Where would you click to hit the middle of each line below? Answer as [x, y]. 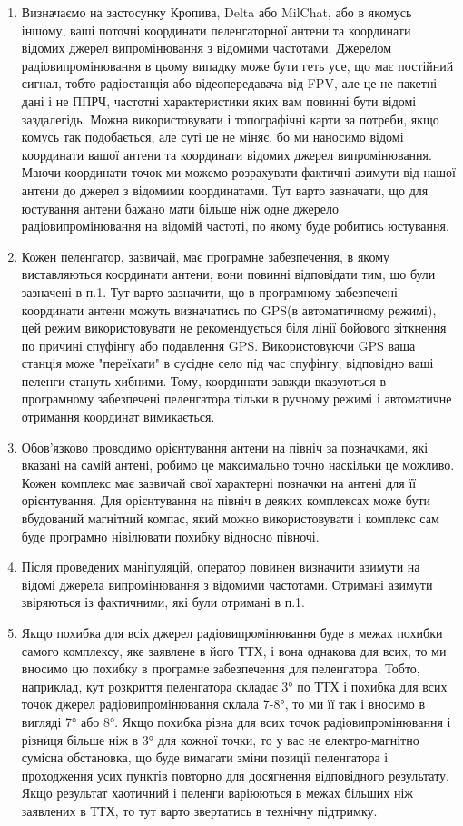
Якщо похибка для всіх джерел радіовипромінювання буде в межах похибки [232, 632]
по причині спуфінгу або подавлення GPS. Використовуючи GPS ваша [218, 345]
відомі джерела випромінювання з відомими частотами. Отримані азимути [227, 584]
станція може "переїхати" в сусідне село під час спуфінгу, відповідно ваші [227, 363]
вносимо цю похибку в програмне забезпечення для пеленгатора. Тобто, [221, 668]
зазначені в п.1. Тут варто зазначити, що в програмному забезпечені [209, 291]
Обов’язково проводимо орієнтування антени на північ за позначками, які [225, 447]
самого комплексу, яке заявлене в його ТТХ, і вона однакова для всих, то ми [234, 650]
